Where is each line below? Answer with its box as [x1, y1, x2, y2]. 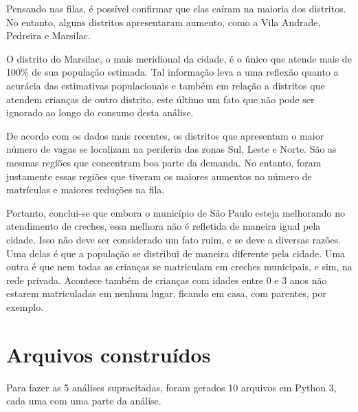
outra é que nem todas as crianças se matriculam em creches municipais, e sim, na [6, 259, 353, 274]
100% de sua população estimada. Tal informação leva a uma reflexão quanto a [6, 65, 339, 79]
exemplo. [6, 299, 44, 314]
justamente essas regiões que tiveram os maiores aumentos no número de [6, 169, 312, 183]
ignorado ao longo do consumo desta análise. [6, 105, 194, 120]
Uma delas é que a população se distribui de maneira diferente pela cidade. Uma [6, 246, 346, 260]
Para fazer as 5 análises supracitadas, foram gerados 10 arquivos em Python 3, [6, 380, 337, 394]
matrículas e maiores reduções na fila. [6, 182, 165, 197]
